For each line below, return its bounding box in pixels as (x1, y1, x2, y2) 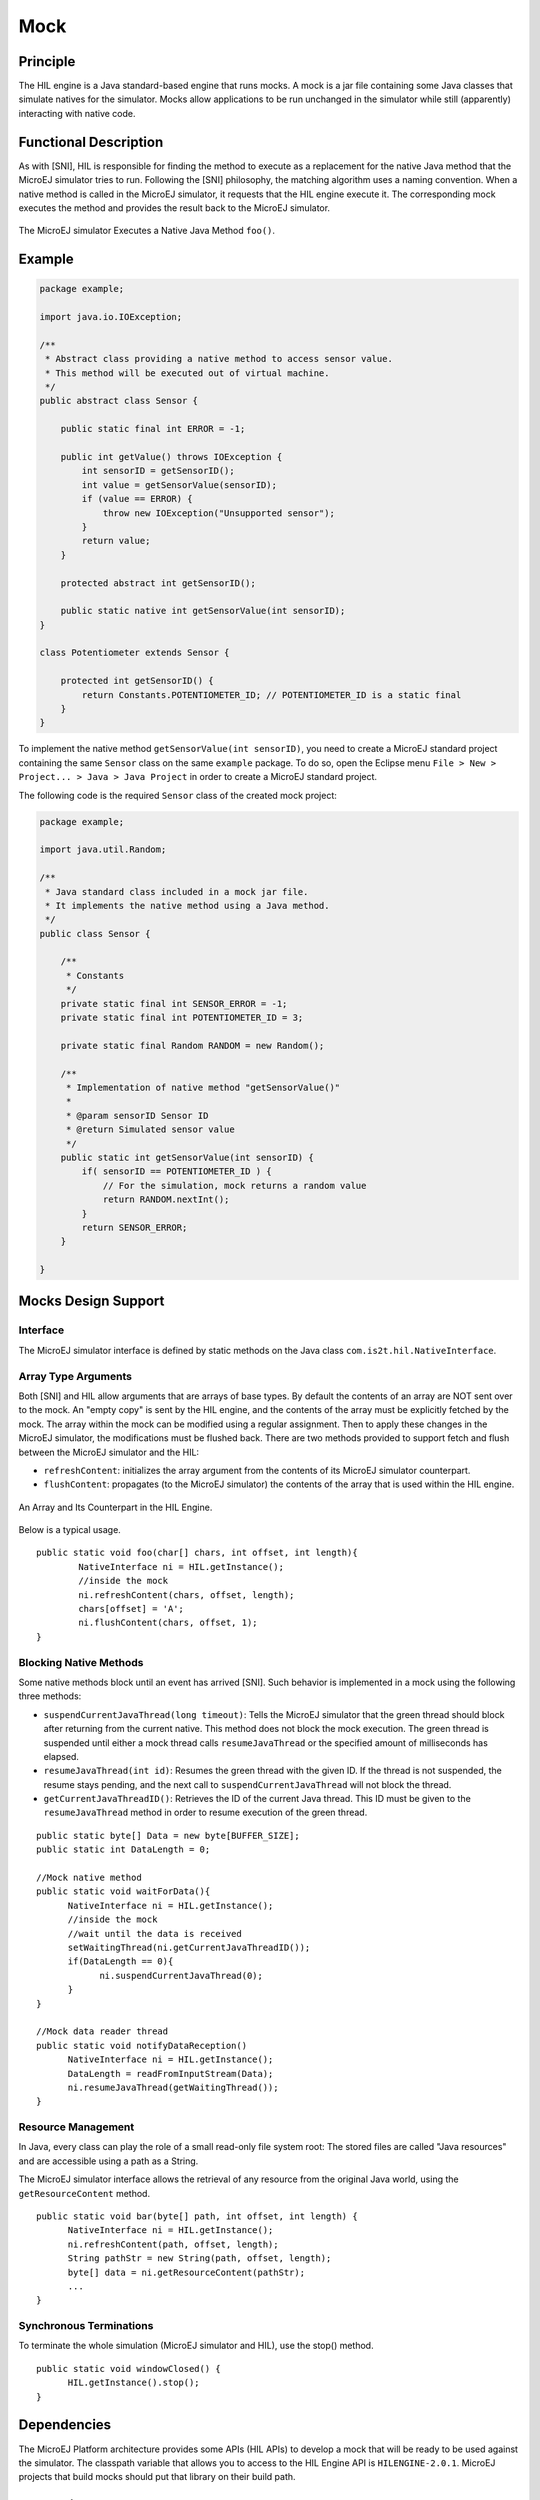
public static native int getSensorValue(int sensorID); (60, 605, 346, 617)
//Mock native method (36, 1872, 142, 1884)
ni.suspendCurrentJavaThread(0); (99, 1970, 264, 1981)
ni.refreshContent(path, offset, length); (67, 2238, 279, 2250)
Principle (18, 53, 76, 70)
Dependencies (18, 2416, 112, 2434)
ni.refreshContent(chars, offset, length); (78, 1589, 295, 1600)
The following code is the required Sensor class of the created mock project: (18, 789, 337, 801)
